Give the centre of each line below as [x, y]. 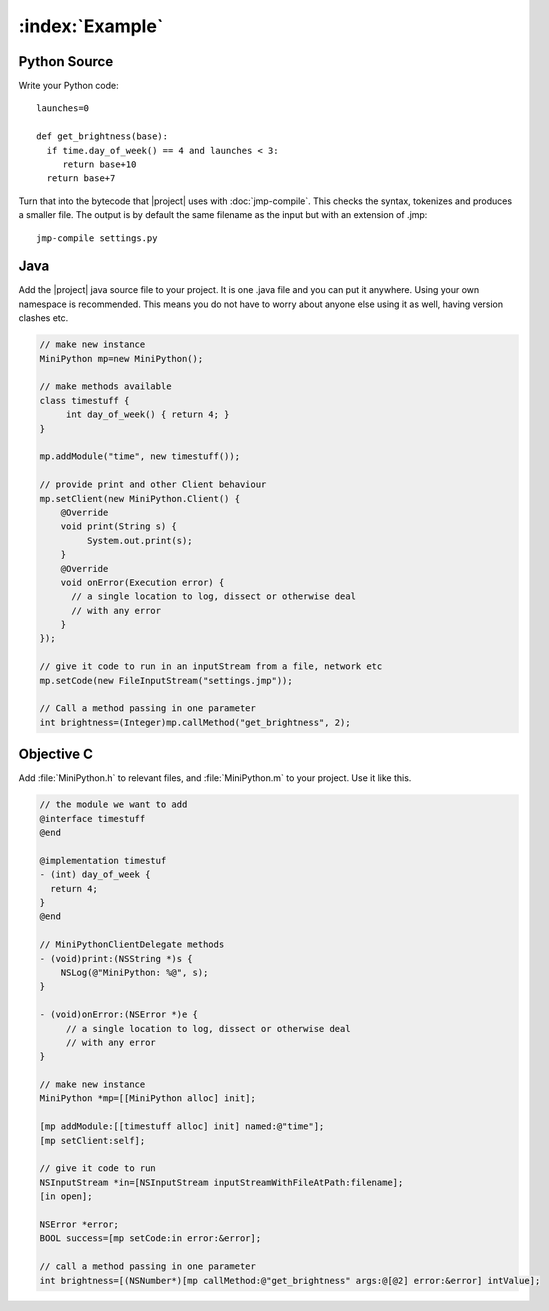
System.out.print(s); [140, 540]
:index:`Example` [91, 26]
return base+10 [99, 164]
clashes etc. [43, 318]
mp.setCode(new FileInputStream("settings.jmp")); [166, 680]
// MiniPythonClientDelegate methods [132, 944]
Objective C [56, 754]
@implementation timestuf [103, 860]
